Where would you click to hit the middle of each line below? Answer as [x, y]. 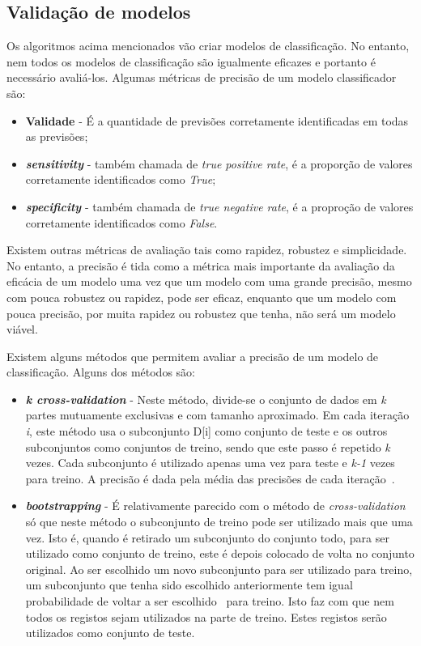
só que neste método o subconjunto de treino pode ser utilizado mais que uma [219, 522]
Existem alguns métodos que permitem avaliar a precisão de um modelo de [193, 356]
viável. [22, 329]
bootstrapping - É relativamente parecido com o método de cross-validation [215, 506]
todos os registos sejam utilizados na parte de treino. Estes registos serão [206, 616]
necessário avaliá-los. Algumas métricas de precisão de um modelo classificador [202, 77]
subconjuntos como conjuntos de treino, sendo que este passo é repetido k [208, 446]
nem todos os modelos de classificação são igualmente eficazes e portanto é [191, 61]
